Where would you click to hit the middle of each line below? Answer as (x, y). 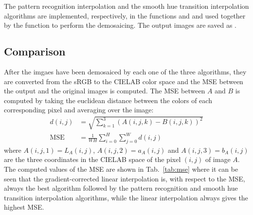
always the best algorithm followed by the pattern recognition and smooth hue (121, 188)
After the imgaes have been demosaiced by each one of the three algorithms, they (125, 71)
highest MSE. (24, 207)
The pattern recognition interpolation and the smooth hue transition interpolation (126, 6)
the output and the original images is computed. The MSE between (105, 91)
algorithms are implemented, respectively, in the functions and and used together (125, 15)
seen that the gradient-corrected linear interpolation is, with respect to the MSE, (125, 178)
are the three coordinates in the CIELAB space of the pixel (92, 159)
